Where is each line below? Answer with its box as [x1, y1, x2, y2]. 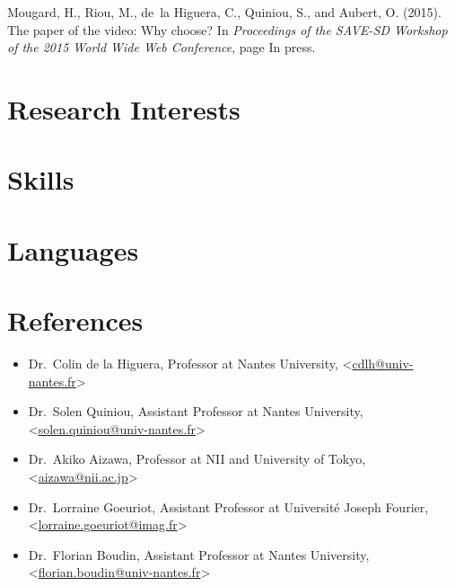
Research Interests [7, 90, 241, 127]
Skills [7, 161, 74, 198]
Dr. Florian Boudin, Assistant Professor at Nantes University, [28, 545, 370, 564]
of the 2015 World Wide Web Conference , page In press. [7, 38, 316, 57]
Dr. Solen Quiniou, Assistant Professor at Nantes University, [28, 402, 363, 421]
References [7, 302, 144, 339]
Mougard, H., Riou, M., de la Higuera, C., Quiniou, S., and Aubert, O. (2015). [7, 3, 442, 21]
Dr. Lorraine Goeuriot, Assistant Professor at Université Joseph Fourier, [28, 497, 429, 516]
